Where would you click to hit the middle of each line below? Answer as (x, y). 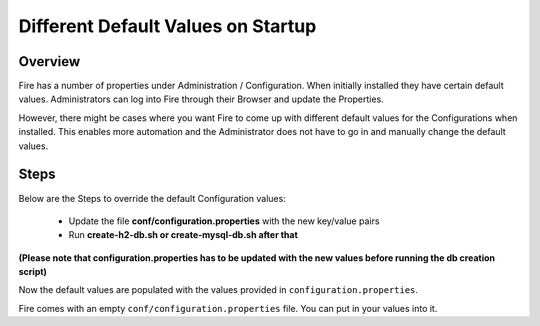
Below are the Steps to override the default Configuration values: (152, 198)
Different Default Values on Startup (167, 26)
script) (32, 272)
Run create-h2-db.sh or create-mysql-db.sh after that (183, 235)
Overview (49, 61)
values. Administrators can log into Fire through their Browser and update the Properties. (201, 99)
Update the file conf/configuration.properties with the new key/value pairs (224, 221)
